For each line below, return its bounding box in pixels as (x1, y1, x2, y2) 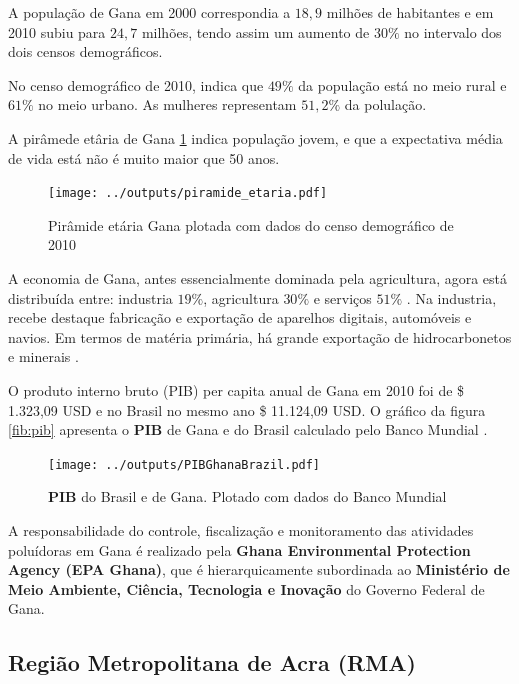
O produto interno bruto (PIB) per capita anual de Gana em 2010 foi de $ (8, 379, 465, 400)
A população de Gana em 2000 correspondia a (8, 2, 291, 22)
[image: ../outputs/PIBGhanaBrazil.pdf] (48, 457, 321, 472)
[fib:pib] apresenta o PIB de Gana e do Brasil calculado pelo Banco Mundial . (8, 419, 488, 440)
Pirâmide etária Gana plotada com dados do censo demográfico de (48, 214, 454, 235)
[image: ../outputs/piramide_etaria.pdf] (48, 186, 328, 201)
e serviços (313, 287, 372, 308)
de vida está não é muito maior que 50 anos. (8, 147, 280, 168)
